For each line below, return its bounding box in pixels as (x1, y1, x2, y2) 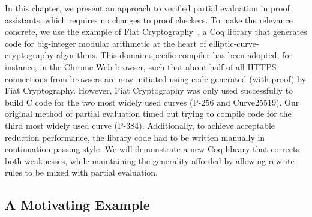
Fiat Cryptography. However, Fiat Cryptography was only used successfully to (5, 84, 293, 97)
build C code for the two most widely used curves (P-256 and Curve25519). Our (5, 95, 299, 108)
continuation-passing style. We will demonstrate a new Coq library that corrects (5, 143, 299, 155)
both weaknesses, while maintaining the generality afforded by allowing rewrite (5, 154, 295, 167)
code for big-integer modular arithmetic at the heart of (5, 37, 206, 49)
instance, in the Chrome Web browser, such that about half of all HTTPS (5, 60, 277, 73)
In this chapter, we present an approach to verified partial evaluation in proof (5, 2, 290, 14)
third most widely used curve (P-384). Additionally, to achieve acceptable (5, 119, 275, 131)
